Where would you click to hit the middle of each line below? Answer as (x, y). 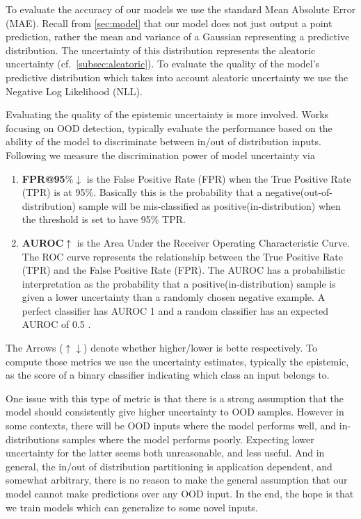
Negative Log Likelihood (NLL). (74, 91)
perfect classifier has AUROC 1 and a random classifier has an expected (175, 310)
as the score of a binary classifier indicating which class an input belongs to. (168, 375)
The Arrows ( (34, 348)
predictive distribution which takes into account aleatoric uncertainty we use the (177, 77)
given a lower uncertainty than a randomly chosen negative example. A (174, 297)
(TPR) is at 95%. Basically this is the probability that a (142, 192)
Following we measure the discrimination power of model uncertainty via (161, 155)
